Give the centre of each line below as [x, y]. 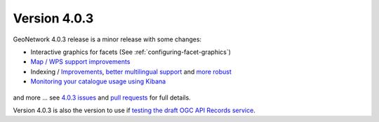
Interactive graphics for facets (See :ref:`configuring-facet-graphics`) [131, 52]
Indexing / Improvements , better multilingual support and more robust [131, 72]
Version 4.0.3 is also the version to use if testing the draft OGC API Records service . [134, 110]
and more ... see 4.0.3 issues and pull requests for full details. [102, 97]
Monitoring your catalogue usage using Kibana [98, 81]
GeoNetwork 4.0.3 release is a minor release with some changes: [107, 39]
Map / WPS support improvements [80, 62]
